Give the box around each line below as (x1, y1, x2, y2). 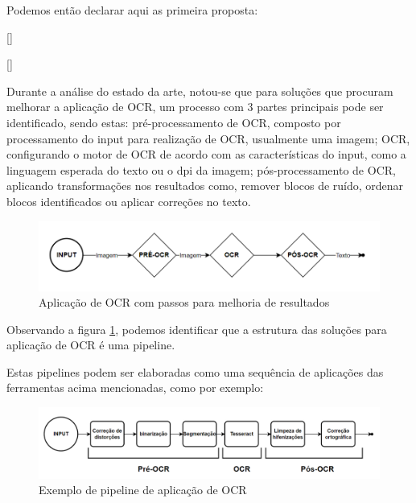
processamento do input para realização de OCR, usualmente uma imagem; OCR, (6, 130, 410, 146)
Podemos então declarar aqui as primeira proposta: (6, 2, 258, 18)
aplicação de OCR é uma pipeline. (6, 336, 175, 353)
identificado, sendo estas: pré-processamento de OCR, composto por (6, 113, 341, 130)
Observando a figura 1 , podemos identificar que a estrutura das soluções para (6, 320, 387, 337)
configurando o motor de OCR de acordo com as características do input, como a (6, 146, 406, 163)
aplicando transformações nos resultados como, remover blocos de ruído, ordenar (6, 177, 404, 194)
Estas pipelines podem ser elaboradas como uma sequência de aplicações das (6, 363, 384, 380)
